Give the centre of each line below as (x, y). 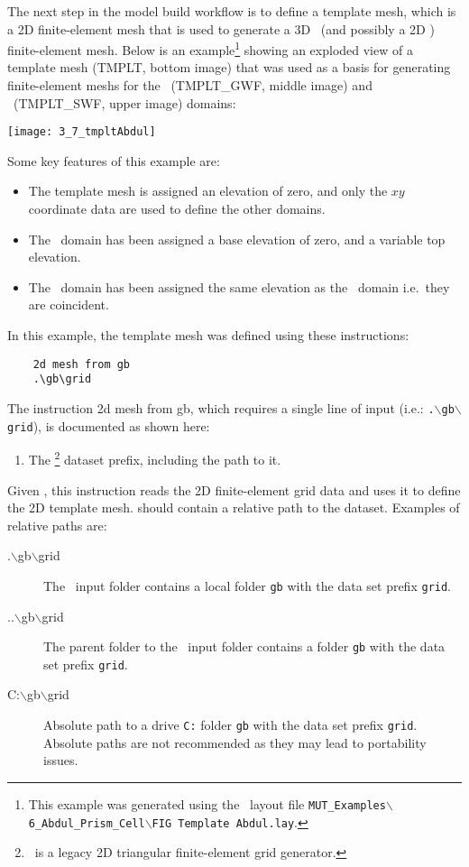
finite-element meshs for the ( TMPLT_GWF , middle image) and (190, 85)
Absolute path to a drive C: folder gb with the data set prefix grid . (230, 725)
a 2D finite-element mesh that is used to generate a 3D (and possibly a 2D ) (221, 28)
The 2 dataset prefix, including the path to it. (155, 458)
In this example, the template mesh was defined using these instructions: (208, 335)
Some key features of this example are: (114, 160)
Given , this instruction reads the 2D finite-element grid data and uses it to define (234, 489)
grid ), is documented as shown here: (109, 425)
